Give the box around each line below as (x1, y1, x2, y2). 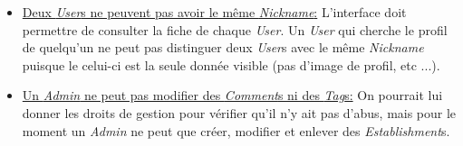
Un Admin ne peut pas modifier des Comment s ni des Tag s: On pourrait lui (22, 86, 443, 105)
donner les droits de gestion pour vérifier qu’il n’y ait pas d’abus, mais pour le (22, 103, 457, 122)
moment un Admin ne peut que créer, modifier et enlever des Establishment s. (22, 121, 450, 140)
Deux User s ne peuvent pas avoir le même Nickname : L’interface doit (22, 3, 407, 21)
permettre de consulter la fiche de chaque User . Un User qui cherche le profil (22, 20, 448, 39)
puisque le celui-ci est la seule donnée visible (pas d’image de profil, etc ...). (22, 55, 440, 74)
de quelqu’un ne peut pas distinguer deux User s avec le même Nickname (22, 38, 424, 57)
